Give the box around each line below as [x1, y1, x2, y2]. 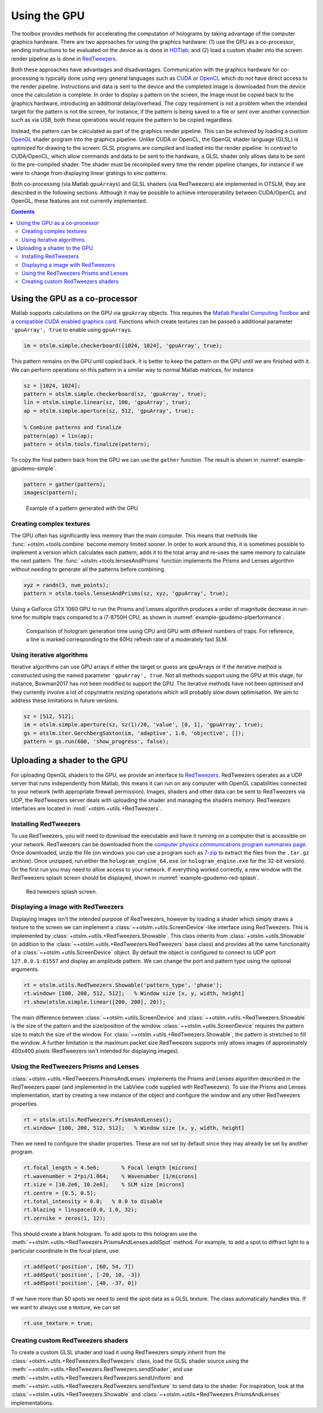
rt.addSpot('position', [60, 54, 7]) [23, 1263, 135, 1270]
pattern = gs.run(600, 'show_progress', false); [23, 738, 169, 745]
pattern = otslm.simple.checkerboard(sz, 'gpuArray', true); [23, 390, 207, 397]
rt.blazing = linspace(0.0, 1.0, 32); [23, 1206, 138, 1213]
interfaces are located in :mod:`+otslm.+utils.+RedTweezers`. [11, 805, 162, 812]
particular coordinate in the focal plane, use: [11, 1247, 120, 1254]
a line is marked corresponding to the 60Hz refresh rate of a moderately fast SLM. [26, 636, 228, 643]
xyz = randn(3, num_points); [23, 582, 109, 588]
